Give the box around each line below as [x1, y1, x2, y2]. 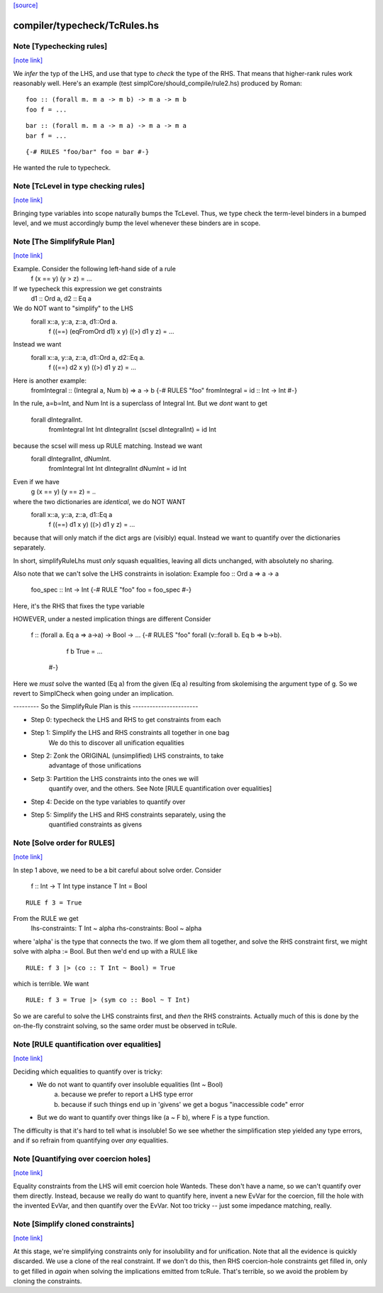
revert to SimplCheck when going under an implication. [13, 689, 174, 698]
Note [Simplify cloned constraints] [13, 1219, 135, 1229]
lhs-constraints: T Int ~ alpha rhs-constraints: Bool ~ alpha [30, 924, 202, 933]
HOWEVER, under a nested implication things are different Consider [13, 615, 211, 623]
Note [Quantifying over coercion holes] [13, 1154, 151, 1164]
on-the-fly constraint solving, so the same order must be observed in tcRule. [13, 1022, 238, 1030]
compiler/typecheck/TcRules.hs [13, 19, 160, 31]
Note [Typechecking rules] [13, 41, 108, 51]
